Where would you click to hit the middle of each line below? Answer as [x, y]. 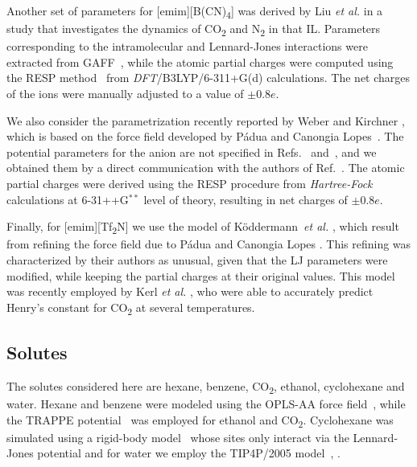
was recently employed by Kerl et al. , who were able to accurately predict [190, 291]
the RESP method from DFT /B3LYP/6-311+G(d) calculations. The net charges [208, 78]
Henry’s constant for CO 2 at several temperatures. [131, 308]
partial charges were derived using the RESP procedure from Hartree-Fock [190, 183]
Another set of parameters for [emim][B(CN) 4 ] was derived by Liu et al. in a [195, 12]
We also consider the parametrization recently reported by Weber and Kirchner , [206, 120]
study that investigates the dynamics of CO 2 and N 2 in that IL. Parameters [194, 29]
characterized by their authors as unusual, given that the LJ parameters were [197, 259]
